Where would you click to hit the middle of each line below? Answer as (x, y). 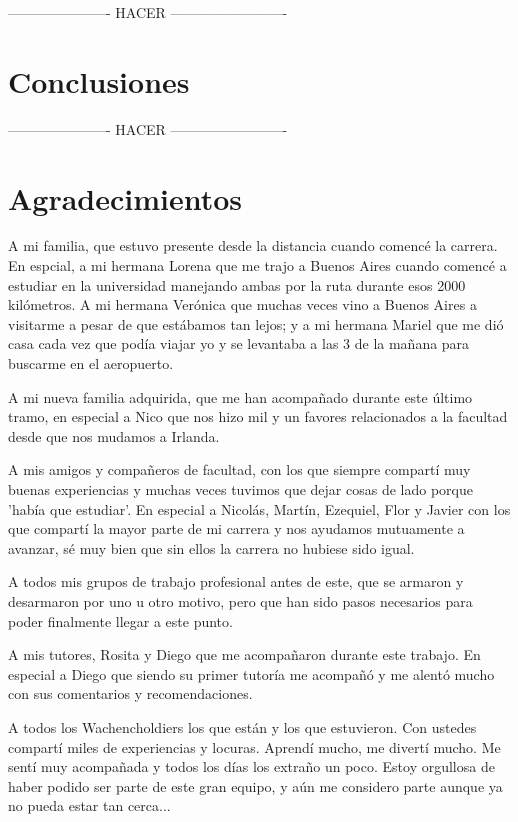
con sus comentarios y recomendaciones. (130, 693)
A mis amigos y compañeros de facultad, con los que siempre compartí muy (239, 469)
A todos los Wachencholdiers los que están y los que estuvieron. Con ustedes (242, 726)
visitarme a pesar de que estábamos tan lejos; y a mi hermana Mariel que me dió (256, 323)
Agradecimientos (125, 197)
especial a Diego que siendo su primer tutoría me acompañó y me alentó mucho (251, 673)
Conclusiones (99, 80)
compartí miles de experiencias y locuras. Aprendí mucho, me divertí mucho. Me (254, 746)
